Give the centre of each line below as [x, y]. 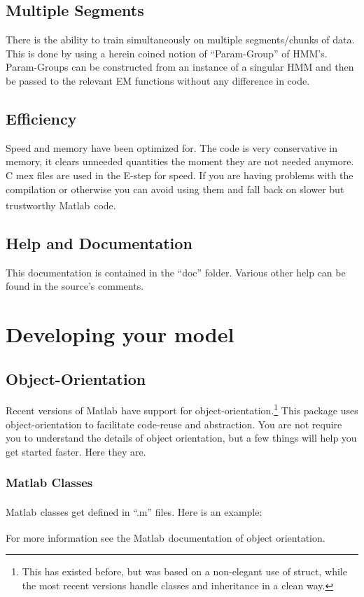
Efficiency [41, 118]
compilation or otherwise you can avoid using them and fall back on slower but [175, 189]
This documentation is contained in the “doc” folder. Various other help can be [176, 272]
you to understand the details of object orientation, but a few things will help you [181, 438]
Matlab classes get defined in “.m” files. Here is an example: [134, 511]
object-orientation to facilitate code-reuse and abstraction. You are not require [174, 424]
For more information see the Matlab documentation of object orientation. [166, 537]
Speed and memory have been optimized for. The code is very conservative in [171, 147]
